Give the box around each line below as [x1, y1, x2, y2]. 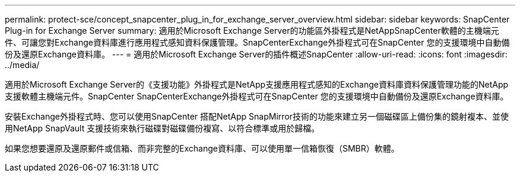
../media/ [5, 60, 40, 70]
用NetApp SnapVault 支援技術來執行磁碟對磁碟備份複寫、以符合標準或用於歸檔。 [5, 123, 320, 133]
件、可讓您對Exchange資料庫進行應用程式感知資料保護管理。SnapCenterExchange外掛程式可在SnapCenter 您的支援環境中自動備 [5, 37, 510, 47]
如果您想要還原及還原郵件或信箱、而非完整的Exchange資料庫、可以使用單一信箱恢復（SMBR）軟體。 [5, 143, 399, 153]
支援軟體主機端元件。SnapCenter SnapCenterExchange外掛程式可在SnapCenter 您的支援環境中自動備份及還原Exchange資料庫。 [5, 91, 509, 101]
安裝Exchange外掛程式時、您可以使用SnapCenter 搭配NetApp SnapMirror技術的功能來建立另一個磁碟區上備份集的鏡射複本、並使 [5, 111, 509, 121]
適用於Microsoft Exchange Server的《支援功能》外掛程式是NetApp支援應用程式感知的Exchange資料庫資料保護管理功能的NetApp [5, 79, 509, 89]
